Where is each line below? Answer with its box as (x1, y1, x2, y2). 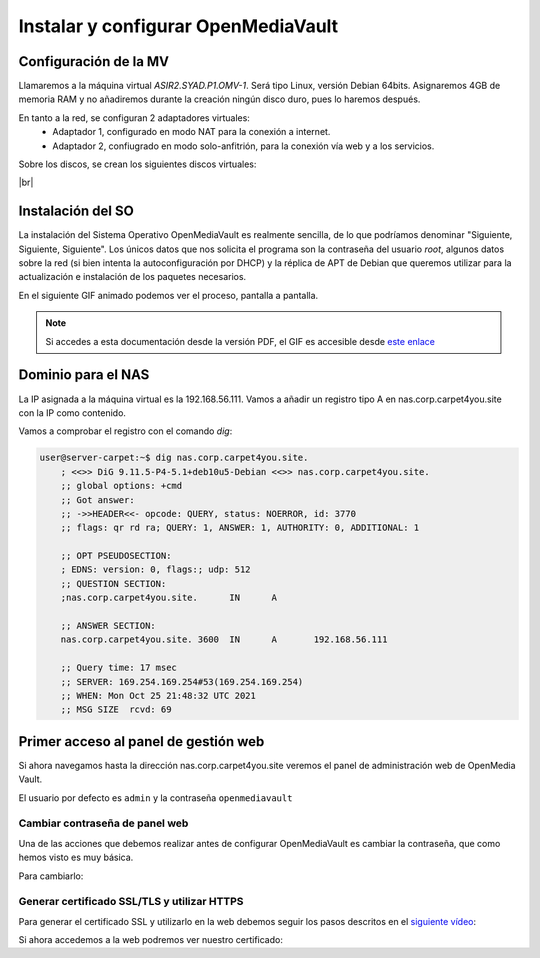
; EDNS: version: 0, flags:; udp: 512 (60, 564, 251, 575)
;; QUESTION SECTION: (60, 578, 167, 589)
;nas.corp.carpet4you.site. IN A (60, 592, 277, 604)
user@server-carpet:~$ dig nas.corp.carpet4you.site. (39, 452, 309, 464)
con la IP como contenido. (18, 406, 127, 419)
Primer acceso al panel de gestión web (18, 733, 265, 750)
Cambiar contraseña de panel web (18, 816, 189, 830)
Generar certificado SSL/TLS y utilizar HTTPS (18, 895, 244, 909)
